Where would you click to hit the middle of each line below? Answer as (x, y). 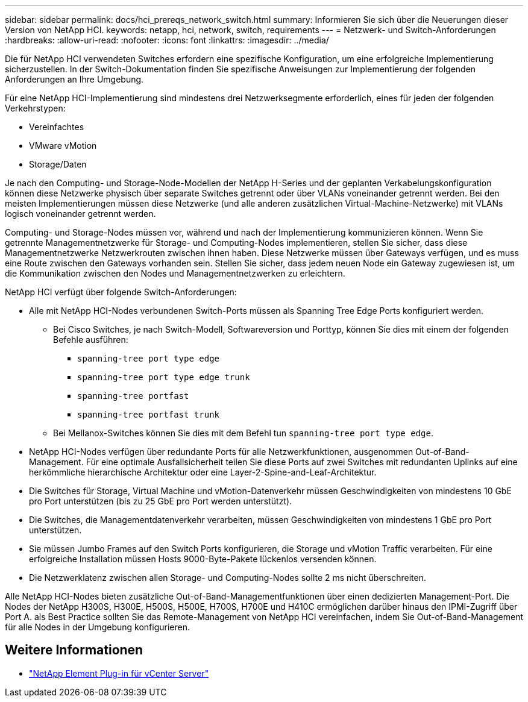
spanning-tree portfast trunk (149, 415)
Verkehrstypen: (35, 108)
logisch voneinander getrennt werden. (80, 214)
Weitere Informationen (74, 650)
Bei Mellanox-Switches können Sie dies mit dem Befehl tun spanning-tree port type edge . (243, 433)
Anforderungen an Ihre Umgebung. (74, 79)
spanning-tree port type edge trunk (164, 377)
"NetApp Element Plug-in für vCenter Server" (119, 673)
